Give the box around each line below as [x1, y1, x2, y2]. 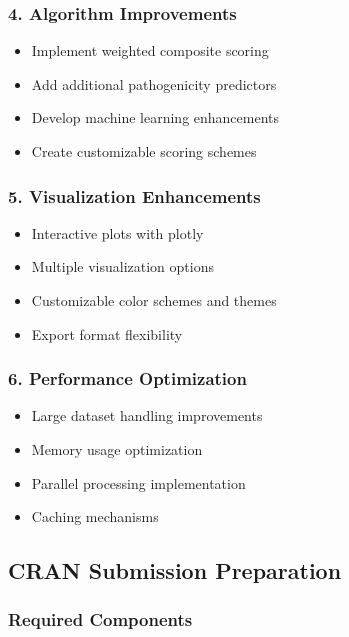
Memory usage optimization [31, 439, 203, 459]
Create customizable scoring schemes [31, 141, 257, 161]
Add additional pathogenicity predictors [31, 73, 277, 94]
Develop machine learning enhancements [31, 107, 280, 128]
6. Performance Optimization [8, 366, 247, 391]
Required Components [8, 607, 193, 632]
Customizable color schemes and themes [31, 290, 277, 310]
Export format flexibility [31, 323, 183, 344]
